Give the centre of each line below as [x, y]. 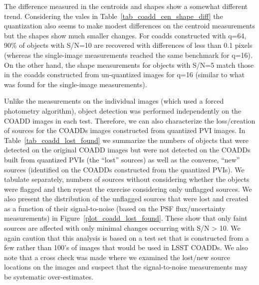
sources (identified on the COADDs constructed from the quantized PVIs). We [124, 169]
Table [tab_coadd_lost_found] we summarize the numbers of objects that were [127, 140]
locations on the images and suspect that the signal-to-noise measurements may [126, 267]
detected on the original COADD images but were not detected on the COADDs [127, 150]
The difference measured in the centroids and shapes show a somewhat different [126, 6]
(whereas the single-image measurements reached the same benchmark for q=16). [128, 55]
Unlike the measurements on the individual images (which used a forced [114, 101]
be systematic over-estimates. [49, 277]
